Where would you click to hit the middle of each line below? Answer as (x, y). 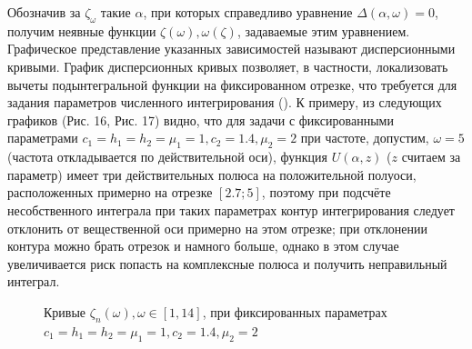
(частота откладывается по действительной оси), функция (168, 157)
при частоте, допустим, (365, 138)
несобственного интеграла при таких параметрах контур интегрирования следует (231, 209)
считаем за (431, 157)
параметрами (43, 138)
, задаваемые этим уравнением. (323, 30)
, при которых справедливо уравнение (248, 12)
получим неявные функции (82, 30)
